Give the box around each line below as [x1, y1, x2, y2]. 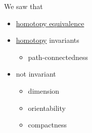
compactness [28, 119, 67, 130]
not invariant [16, 69, 56, 79]
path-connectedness [28, 51, 88, 62]
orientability [28, 102, 66, 113]
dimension [28, 85, 60, 96]
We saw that [4, 1, 43, 11]
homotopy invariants [16, 35, 79, 45]
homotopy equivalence [16, 18, 84, 28]
